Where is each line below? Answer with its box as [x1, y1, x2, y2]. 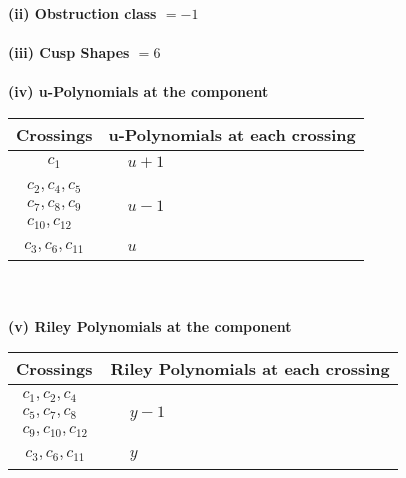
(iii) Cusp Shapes [8, 42, 130, 63]
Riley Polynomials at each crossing [110, 357, 390, 381]
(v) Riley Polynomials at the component [8, 315, 292, 336]
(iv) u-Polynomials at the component [8, 81, 269, 102]
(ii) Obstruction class [8, 3, 157, 23]
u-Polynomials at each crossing [108, 122, 356, 146]
